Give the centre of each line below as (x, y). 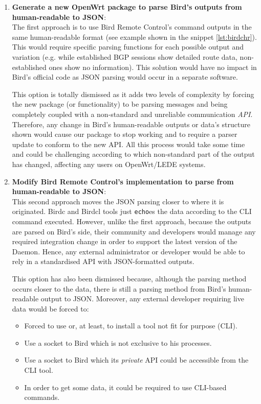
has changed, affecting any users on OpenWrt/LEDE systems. (109, 164)
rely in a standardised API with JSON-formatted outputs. (103, 261)
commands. (42, 397)
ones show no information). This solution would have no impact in (153, 67)
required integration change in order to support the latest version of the (125, 241)
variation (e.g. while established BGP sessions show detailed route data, (125, 56)
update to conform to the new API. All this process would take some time (128, 144)
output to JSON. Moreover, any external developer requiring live (142, 299)
